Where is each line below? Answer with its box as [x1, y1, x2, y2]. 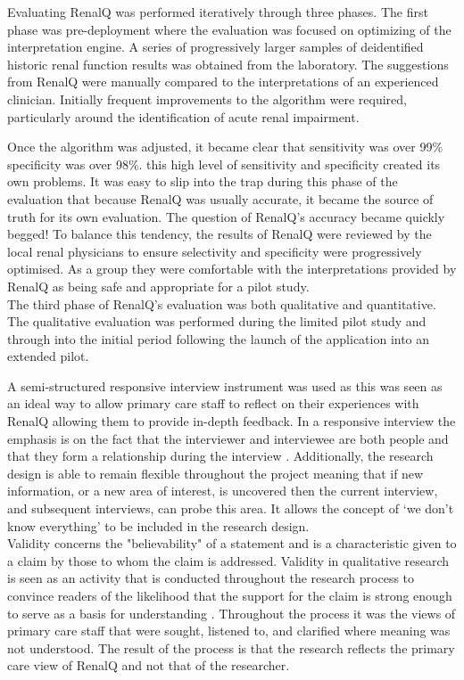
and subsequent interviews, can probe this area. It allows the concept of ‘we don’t [7, 499, 454, 518]
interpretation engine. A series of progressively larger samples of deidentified [7, 37, 424, 56]
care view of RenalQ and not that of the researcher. [7, 656, 290, 675]
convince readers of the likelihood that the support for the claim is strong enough [7, 586, 452, 604]
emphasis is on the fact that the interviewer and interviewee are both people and [7, 429, 449, 447]
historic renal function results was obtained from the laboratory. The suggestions [7, 54, 449, 73]
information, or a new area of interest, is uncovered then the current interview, [7, 481, 438, 500]
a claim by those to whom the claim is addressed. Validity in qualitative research [7, 551, 450, 569]
